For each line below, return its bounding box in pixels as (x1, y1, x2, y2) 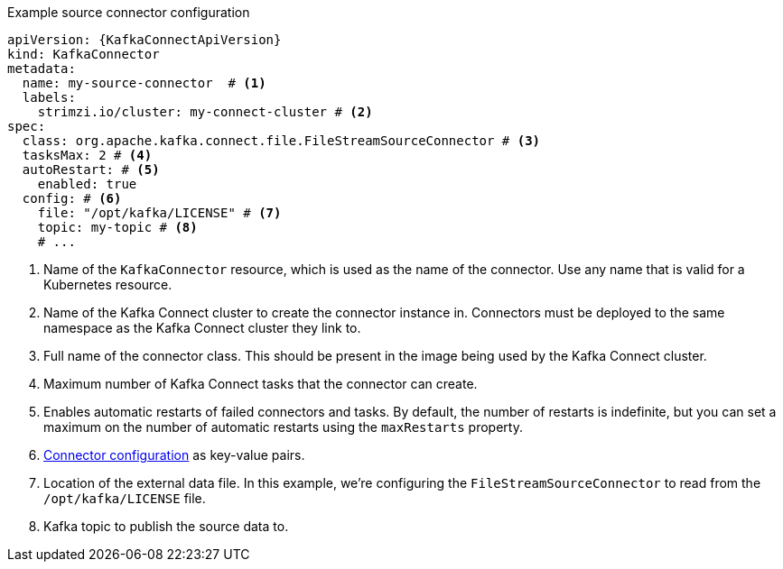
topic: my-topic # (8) (37, 220, 198, 234)
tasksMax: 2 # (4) (22, 148, 153, 162)
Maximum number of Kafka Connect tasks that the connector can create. (43, 376, 478, 391)
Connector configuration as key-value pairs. (43, 447, 305, 463)
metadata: (7, 61, 76, 76)
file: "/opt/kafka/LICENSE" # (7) (37, 206, 282, 220)
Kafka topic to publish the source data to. (43, 519, 289, 534)
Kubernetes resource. (43, 277, 172, 292)
